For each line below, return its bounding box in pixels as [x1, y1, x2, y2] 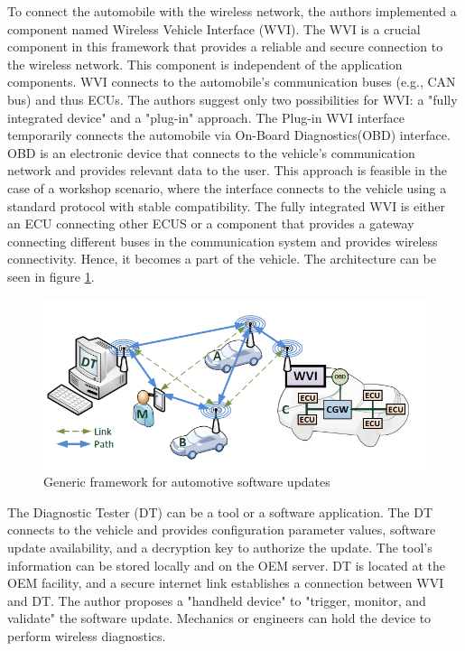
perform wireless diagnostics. [7, 627, 166, 646]
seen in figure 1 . [7, 266, 95, 285]
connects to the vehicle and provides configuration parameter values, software [7, 520, 436, 539]
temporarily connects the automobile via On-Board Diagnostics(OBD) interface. [7, 126, 451, 144]
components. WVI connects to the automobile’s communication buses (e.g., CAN [7, 72, 456, 91]
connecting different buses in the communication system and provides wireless [7, 231, 438, 250]
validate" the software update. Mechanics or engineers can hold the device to [7, 609, 432, 628]
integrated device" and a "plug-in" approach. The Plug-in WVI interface [7, 107, 405, 126]
